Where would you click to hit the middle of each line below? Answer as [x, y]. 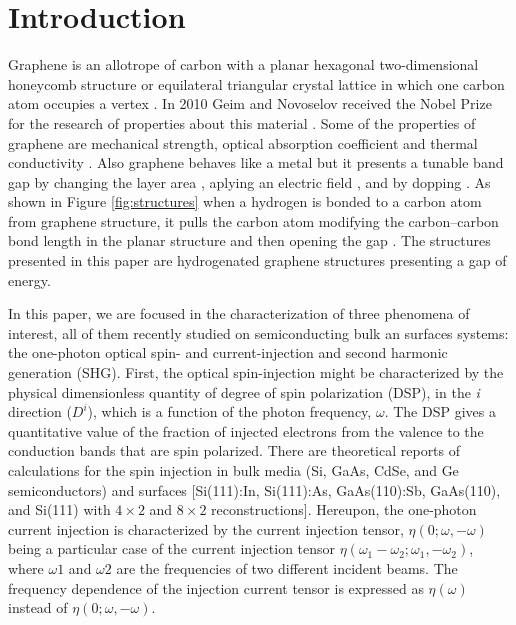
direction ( [40, 411]
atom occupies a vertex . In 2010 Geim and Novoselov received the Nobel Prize [250, 103]
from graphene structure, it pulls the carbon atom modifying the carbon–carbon [253, 220]
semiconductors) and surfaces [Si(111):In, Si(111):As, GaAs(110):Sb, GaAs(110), [254, 489]
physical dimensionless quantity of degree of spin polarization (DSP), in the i [244, 391]
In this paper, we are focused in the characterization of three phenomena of [239, 313]
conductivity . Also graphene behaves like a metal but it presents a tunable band [256, 162]
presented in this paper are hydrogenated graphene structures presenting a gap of [257, 260]
